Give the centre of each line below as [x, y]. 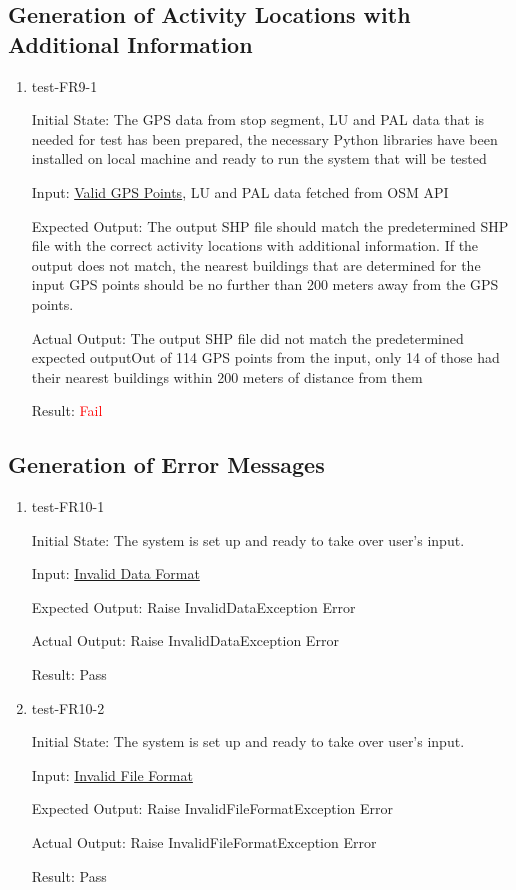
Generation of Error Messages [166, 464]
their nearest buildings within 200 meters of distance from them [227, 376]
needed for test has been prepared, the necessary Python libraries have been [264, 138]
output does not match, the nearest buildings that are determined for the [256, 264]
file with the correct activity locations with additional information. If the [255, 245]
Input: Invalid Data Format [115, 573]
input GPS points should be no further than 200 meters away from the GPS [265, 284]
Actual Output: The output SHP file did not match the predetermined [247, 337]
